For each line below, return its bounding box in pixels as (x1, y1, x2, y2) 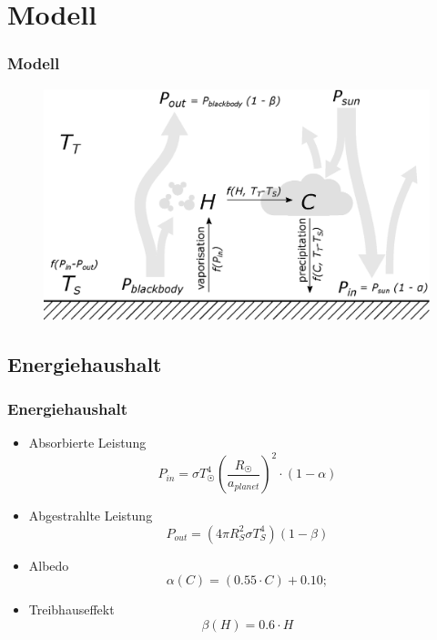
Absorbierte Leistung (28, 433, 147, 452)
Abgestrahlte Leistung (28, 506, 153, 525)
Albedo (28, 555, 69, 574)
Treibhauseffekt (28, 600, 115, 619)
